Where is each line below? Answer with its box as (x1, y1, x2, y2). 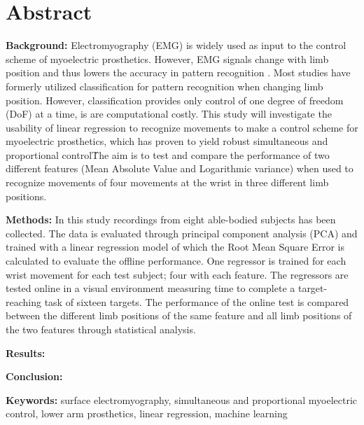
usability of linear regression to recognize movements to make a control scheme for (6, 120, 358, 134)
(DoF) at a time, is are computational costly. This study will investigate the (6, 106, 332, 121)
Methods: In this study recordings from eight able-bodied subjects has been (6, 212, 336, 227)
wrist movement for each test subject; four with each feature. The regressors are (6, 267, 349, 281)
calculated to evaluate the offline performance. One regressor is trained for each (6, 253, 346, 268)
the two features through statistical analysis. (6, 322, 196, 336)
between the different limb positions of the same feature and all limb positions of (6, 308, 352, 323)
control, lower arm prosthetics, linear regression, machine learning (6, 406, 288, 421)
